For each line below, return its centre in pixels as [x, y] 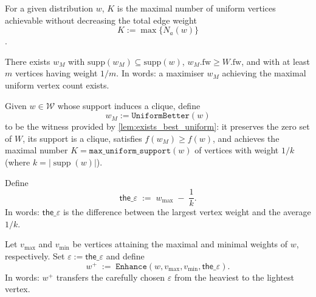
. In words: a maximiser [160, 73]
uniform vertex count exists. [57, 85]
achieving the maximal [264, 73]
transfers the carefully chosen [111, 277]
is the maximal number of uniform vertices [196, 8]
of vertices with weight [237, 150]
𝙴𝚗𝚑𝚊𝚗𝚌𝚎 [131, 266]
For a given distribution [49, 8]
